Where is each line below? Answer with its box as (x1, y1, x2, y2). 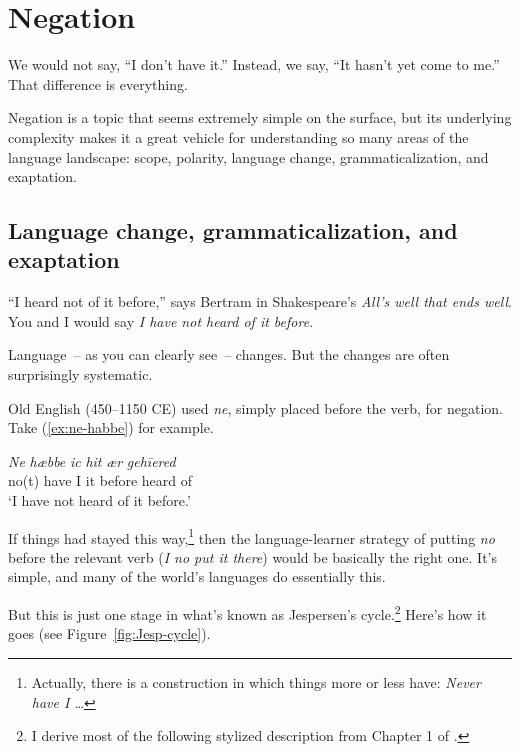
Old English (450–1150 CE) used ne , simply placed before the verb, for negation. (8, 397, 503, 418)
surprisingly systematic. (8, 364, 153, 385)
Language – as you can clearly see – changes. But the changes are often (8, 344, 450, 365)
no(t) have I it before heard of (8, 470, 193, 491)
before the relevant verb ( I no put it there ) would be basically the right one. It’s (8, 546, 497, 567)
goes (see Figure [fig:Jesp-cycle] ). (8, 623, 211, 644)
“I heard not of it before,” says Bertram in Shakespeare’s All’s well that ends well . (8, 291, 512, 312)
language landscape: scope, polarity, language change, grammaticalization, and (8, 146, 489, 167)
